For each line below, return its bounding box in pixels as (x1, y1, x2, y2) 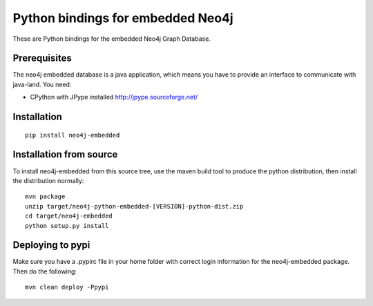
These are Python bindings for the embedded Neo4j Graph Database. (12, 35, 211, 43)
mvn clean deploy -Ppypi (25, 283, 109, 291)
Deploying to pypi (12, 239, 90, 251)
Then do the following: (12, 267, 77, 276)
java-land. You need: (12, 80, 72, 88)
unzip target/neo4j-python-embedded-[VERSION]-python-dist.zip (25, 202, 244, 210)
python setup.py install (25, 222, 109, 229)
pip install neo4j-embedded (25, 131, 120, 139)
